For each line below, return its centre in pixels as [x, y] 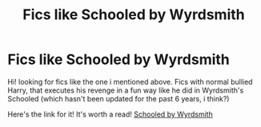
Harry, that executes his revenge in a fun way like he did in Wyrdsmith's [126, 90]
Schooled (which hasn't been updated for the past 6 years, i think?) [118, 98]
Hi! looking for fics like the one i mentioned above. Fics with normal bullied [130, 81]
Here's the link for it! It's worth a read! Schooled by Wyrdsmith [110, 114]
